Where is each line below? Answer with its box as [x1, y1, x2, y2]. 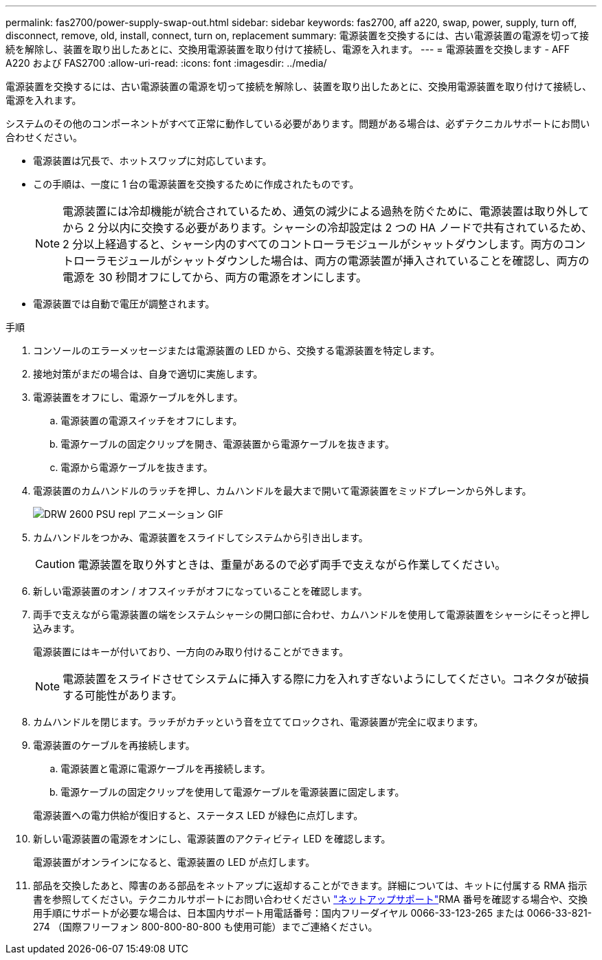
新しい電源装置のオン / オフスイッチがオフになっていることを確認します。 [33, 585, 368, 597]
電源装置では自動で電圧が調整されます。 [33, 298, 215, 309]
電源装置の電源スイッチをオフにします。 [60, 415, 243, 426]
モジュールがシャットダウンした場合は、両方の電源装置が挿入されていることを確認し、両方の [107, 254, 590, 268]
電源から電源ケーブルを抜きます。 [60, 461, 213, 473]
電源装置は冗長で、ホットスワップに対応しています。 [33, 155, 272, 166]
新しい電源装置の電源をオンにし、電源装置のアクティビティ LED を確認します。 [33, 833, 391, 844]
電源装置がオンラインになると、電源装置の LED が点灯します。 [33, 856, 315, 868]
